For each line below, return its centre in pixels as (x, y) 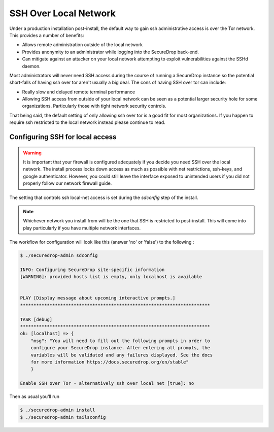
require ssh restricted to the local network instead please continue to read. (88, 122)
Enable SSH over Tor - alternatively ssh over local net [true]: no (107, 384)
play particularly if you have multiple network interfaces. (82, 228)
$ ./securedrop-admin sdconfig (59, 256)
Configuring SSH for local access (63, 137)
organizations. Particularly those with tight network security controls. (94, 106)
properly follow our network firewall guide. (67, 183)
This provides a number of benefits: (47, 35)
